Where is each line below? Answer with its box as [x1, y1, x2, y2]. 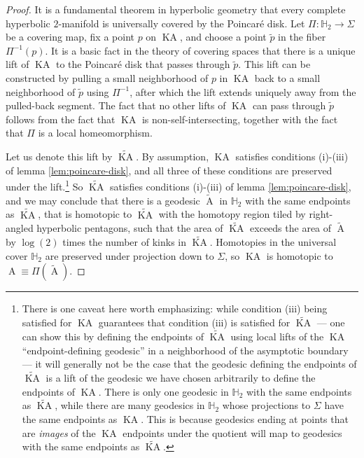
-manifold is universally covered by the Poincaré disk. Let [58, 15, 305, 30]
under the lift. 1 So [6, 177, 83, 193]
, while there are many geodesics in [55, 398, 205, 412]
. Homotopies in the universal [209, 235, 337, 249]
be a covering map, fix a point [6, 29, 134, 44]
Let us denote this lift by [6, 149, 113, 164]
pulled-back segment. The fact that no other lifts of [6, 98, 226, 113]
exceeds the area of [250, 221, 332, 235]
